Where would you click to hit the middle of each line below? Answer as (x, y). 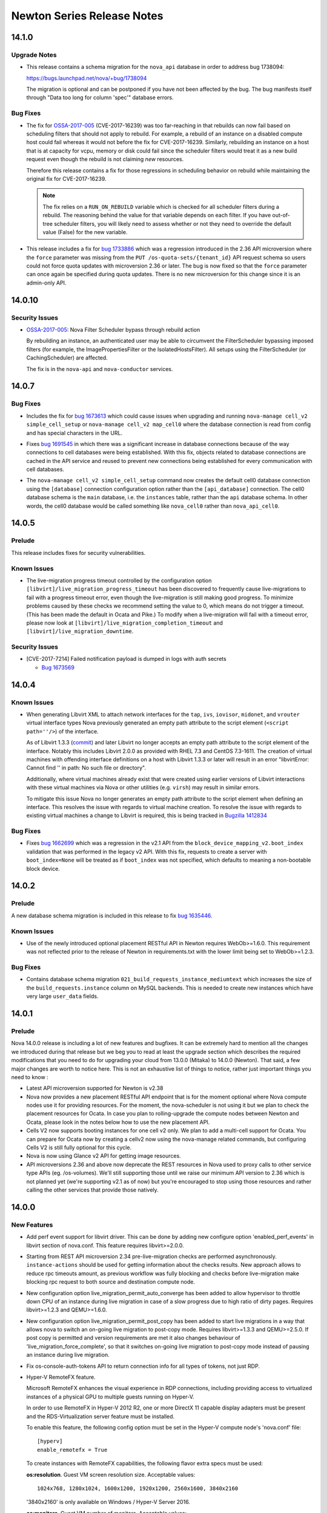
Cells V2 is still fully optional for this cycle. (79, 1147)
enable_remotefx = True (72, 1450)
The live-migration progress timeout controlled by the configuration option (119, 580)
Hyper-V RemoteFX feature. (61, 1377)
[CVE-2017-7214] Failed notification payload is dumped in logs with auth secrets (126, 659)
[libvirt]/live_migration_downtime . (80, 631)
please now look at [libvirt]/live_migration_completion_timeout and (125, 623)
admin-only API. (46, 283)
